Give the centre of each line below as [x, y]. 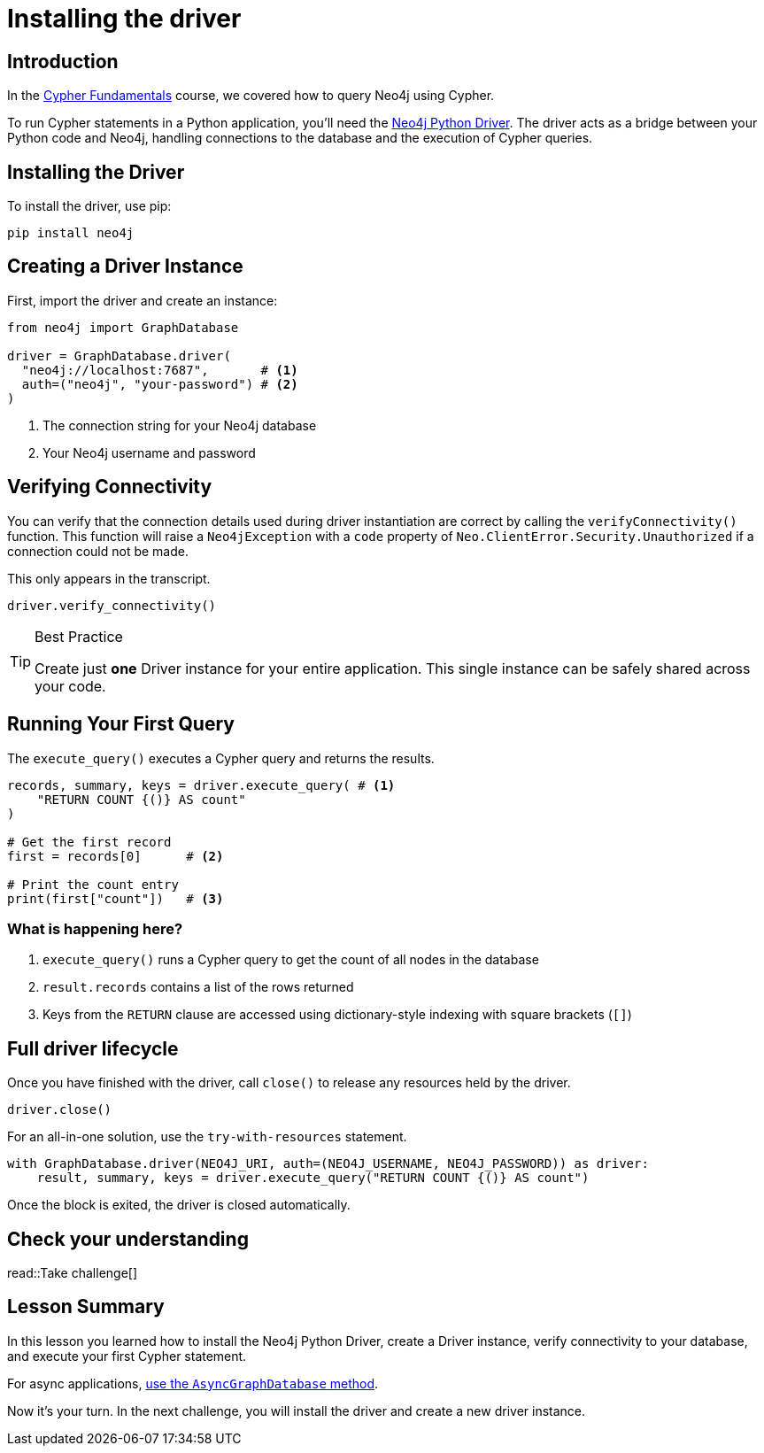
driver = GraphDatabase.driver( [119, 356]
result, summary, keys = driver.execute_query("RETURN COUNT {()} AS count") [313, 1178]
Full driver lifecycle [93, 1048]
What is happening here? [95, 928]
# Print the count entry [93, 884]
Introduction [63, 61]
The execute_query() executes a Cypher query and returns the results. [221, 758]
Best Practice [79, 636]
